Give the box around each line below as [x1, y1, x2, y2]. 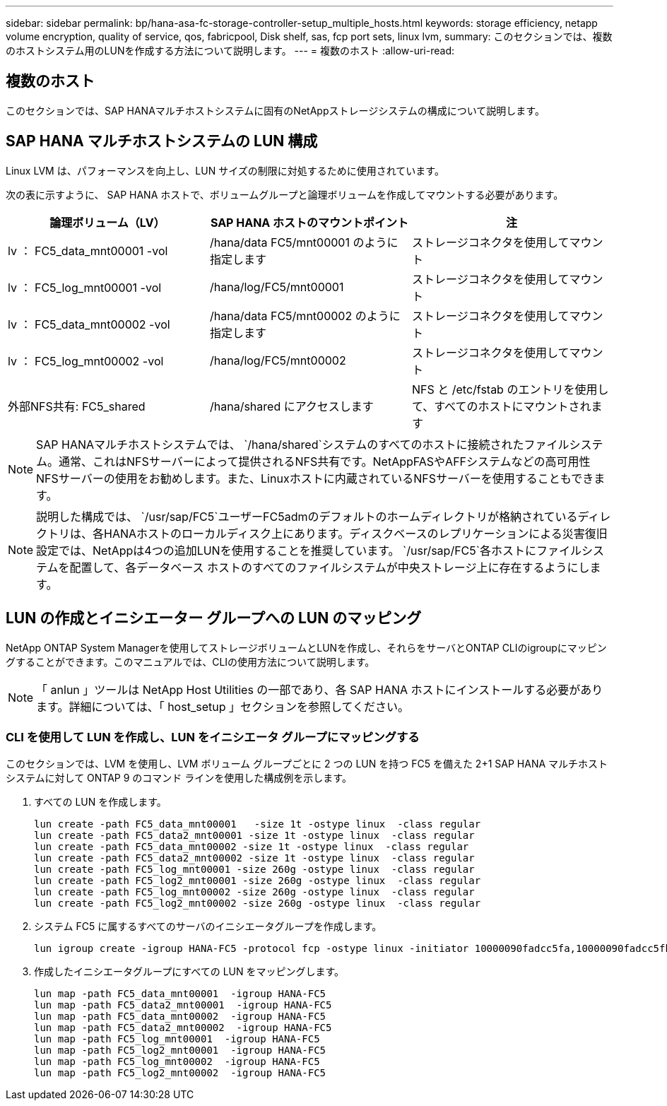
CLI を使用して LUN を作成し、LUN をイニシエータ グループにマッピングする [6, 729, 420, 744]
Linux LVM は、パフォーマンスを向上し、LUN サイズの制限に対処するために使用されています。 [6, 164, 444, 177]
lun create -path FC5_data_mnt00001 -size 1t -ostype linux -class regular [34, 818, 481, 830]
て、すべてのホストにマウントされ [411, 399, 591, 413]
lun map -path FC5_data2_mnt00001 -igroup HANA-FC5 [34, 999, 332, 1011]
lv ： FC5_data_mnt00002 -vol [8, 317, 170, 331]
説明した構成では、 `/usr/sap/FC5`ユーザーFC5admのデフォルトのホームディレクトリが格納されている [36, 509, 578, 524]
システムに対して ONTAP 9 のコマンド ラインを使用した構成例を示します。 [6, 772, 352, 784]
